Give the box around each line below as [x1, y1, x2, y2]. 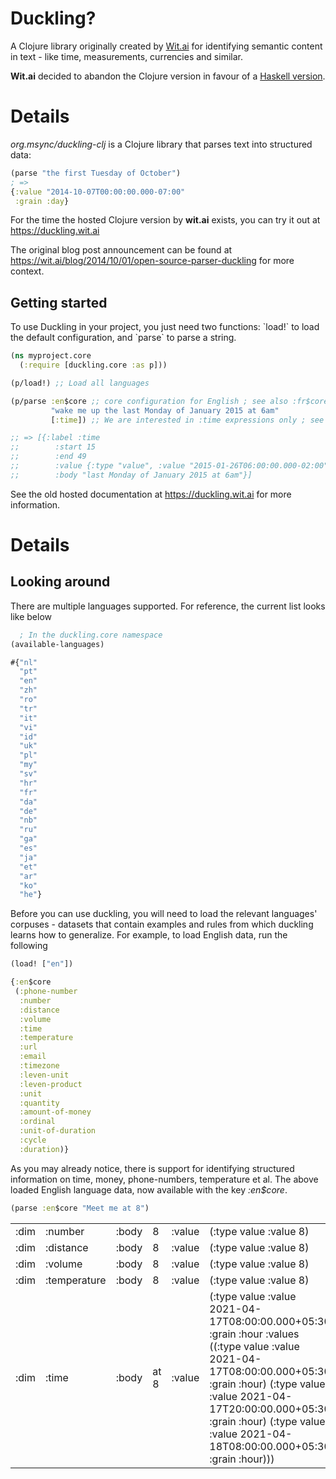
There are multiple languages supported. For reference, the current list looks [10, 600, 326, 612]
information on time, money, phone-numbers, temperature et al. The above [10, 1173, 319, 1185]
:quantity [19, 1098, 60, 1108]
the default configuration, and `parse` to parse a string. [10, 332, 237, 344]
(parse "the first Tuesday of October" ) [10, 168, 182, 178]
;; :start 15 [10, 442, 97, 452]
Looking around [10, 573, 111, 591]
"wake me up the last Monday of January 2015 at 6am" [50, 405, 280, 416]
